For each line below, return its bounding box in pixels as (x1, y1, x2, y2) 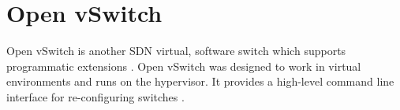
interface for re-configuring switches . (6, 88, 185, 104)
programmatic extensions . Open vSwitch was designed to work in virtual (6, 57, 361, 74)
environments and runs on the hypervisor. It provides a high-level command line (6, 73, 394, 90)
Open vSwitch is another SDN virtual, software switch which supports (6, 42, 346, 59)
